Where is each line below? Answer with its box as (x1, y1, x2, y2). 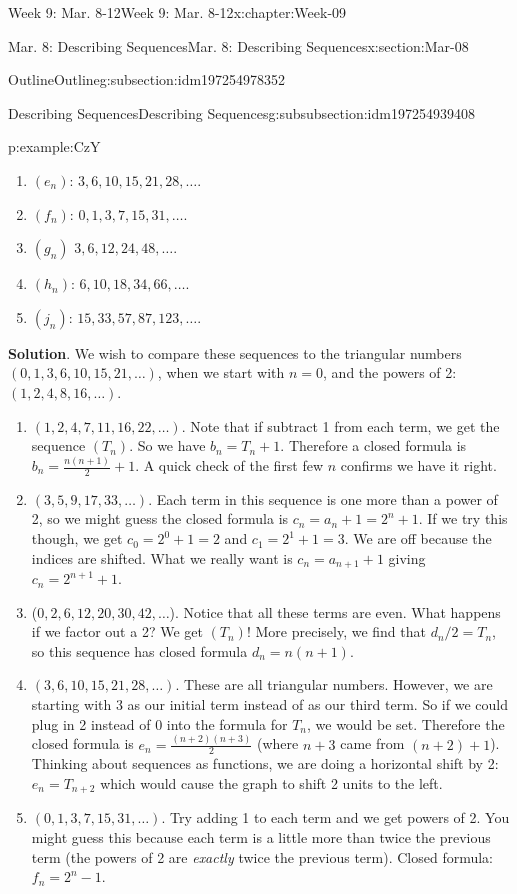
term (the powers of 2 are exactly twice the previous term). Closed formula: (31, 846, 494, 867)
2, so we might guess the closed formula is (31, 508, 289, 529)
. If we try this (418, 508, 508, 529)
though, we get (31, 528, 123, 549)
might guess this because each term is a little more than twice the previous (31, 827, 491, 848)
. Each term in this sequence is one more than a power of (148, 488, 498, 509)
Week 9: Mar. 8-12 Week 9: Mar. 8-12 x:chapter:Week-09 (8, 2, 347, 22)
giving (388, 547, 426, 568)
